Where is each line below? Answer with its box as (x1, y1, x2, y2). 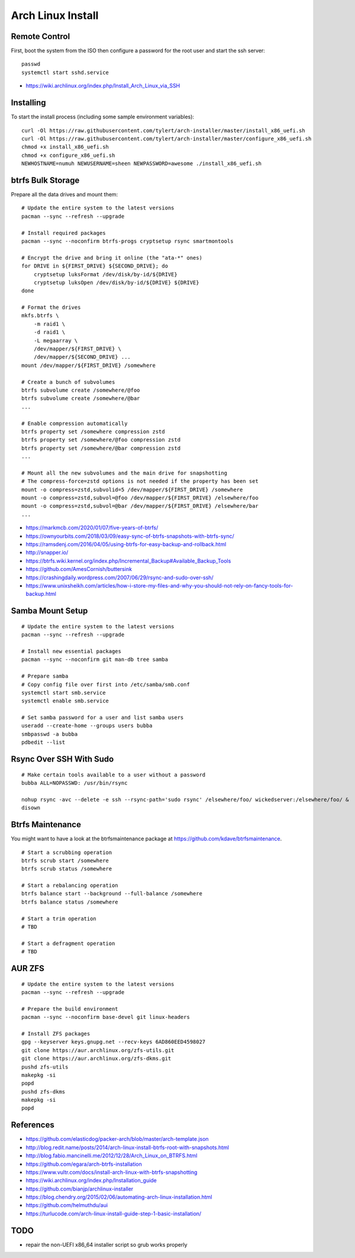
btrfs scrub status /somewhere (21, 866, 112, 872)
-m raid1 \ (33, 320, 66, 327)
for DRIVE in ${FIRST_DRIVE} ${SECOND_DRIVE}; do (21, 263, 169, 269)
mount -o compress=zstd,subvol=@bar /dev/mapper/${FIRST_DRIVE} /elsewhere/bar (21, 503, 259, 509)
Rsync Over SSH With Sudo (11, 754, 114, 765)
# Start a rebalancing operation (21, 882, 118, 889)
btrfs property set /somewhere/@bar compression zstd (21, 444, 180, 451)
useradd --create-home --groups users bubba (21, 722, 153, 729)
